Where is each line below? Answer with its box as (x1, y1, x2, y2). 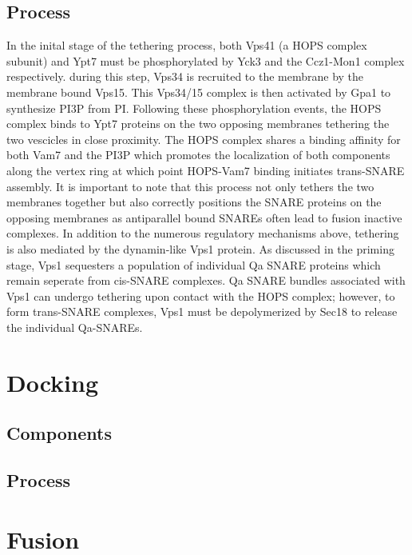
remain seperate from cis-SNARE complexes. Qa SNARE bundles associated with (6, 272, 406, 289)
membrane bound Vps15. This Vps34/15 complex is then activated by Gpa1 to (6, 83, 391, 100)
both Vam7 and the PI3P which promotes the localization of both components (6, 146, 390, 163)
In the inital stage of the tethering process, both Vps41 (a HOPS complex (6, 37, 367, 54)
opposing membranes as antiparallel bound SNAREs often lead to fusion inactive (6, 209, 402, 226)
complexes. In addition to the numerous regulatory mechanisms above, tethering (6, 225, 399, 242)
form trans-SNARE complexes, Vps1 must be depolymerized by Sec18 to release (6, 303, 398, 320)
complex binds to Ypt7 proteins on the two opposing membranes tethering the (6, 115, 390, 132)
